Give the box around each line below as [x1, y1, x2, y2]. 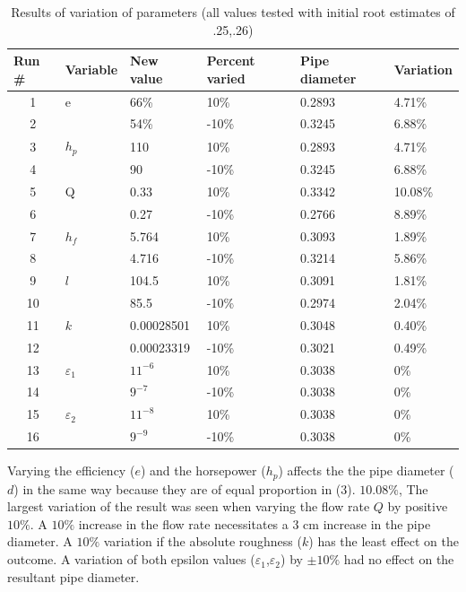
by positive [387, 497, 448, 516]
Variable [65, 59, 118, 78]
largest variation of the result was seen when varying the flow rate [7, 497, 370, 516]
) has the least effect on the [308, 532, 460, 551]
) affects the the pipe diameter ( [278, 461, 454, 480]
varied [206, 68, 246, 87]
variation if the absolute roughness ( [103, 532, 302, 551]
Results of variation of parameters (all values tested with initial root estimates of [11, 3, 455, 21]
